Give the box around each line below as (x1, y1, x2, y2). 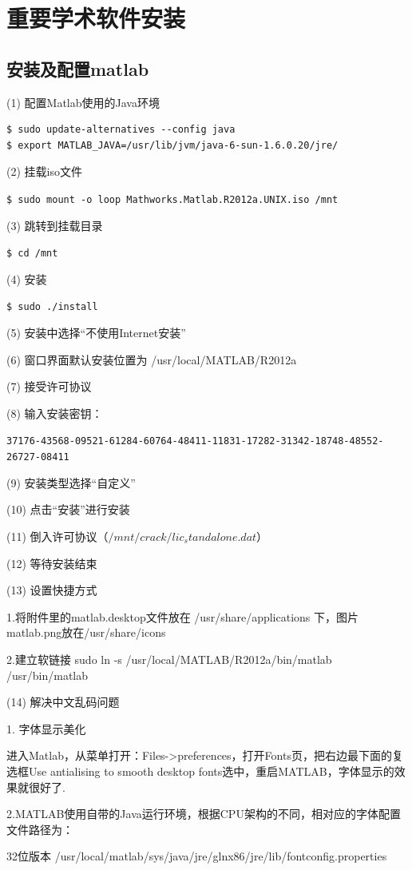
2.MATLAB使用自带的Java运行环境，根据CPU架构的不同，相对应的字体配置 (6, 805, 401, 822)
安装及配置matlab (6, 56, 149, 81)
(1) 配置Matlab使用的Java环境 (6, 93, 160, 110)
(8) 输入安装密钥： (6, 404, 103, 421)
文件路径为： (6, 820, 73, 837)
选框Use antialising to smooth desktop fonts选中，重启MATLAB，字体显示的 (6, 762, 394, 779)
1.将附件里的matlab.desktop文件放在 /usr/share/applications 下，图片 (6, 608, 359, 625)
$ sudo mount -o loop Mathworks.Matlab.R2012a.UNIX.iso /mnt (6, 193, 339, 205)
